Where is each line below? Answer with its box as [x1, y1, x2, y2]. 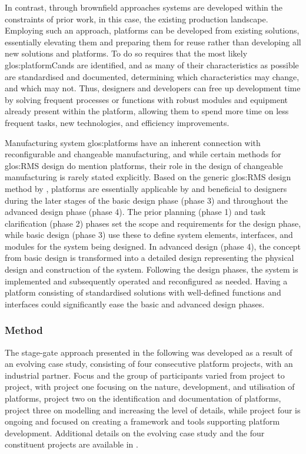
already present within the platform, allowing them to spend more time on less [5, 105, 289, 117]
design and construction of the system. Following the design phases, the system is [5, 263, 298, 276]
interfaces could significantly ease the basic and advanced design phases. [5, 297, 265, 310]
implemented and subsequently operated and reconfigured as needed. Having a [5, 274, 288, 287]
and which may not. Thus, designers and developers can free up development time [5, 82, 301, 94]
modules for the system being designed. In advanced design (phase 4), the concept [5, 240, 301, 252]
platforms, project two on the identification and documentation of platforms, [5, 392, 281, 405]
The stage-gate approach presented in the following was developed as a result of [5, 346, 292, 358]
